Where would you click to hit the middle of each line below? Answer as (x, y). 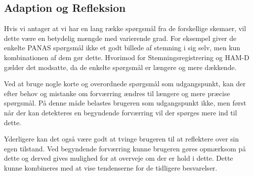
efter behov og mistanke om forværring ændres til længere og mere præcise (117, 93)
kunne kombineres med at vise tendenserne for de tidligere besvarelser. (111, 167)
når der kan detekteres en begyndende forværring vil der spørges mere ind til (121, 112)
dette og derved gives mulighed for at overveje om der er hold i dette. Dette (119, 158)
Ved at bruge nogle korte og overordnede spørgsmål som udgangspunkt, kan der (125, 84)
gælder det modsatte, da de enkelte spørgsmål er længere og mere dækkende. (120, 67)
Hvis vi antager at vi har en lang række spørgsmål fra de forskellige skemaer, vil (125, 28)
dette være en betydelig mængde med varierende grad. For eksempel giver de (120, 38)
